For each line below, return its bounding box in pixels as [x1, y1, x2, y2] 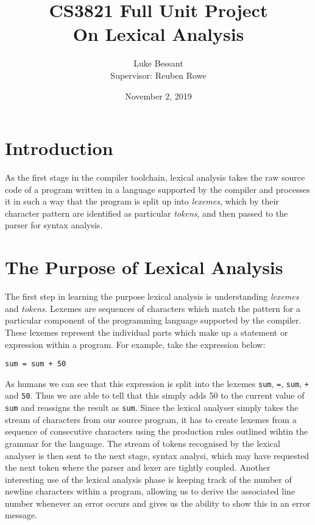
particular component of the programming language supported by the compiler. [5, 314, 302, 327]
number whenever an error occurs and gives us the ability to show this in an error [5, 496, 311, 509]
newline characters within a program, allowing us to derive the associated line [5, 485, 296, 498]
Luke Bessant [133, 57, 183, 70]
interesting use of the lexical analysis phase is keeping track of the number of [5, 472, 292, 485]
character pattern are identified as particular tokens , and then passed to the [5, 206, 288, 219]
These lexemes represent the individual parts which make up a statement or [5, 325, 288, 338]
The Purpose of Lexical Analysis [5, 255, 283, 280]
